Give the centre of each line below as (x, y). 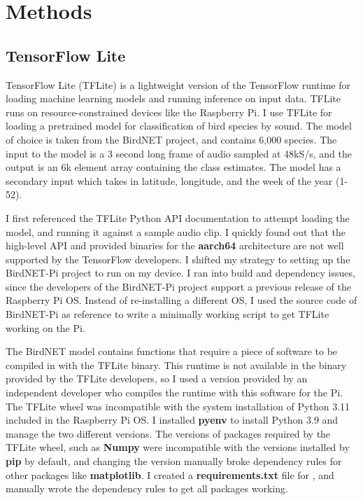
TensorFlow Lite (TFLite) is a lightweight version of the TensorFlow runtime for (178, 84)
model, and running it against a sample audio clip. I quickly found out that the (176, 231)
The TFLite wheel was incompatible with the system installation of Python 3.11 (178, 406)
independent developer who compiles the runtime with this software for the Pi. (175, 393)
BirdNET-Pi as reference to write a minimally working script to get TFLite (168, 314)
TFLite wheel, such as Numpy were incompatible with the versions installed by (178, 447)
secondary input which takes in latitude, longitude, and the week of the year (169, 180)
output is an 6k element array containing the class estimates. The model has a (173, 167)
